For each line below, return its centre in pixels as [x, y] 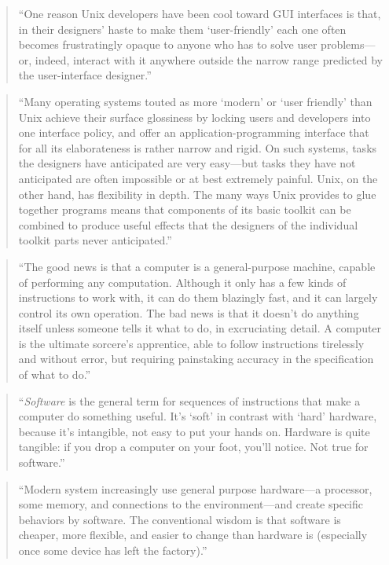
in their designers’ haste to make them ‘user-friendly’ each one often [182, 29]
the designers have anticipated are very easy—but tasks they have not [187, 163]
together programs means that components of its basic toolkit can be [185, 209]
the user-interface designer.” [85, 75]
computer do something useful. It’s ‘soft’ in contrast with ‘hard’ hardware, [198, 416]
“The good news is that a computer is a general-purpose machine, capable [197, 266]
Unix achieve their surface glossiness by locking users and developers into [194, 117]
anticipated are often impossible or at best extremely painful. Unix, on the [198, 178]
